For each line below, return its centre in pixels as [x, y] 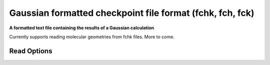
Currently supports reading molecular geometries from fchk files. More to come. [92, 37]
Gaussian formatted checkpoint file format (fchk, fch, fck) [132, 13]
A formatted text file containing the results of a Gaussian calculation [82, 28]
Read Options [31, 51]
